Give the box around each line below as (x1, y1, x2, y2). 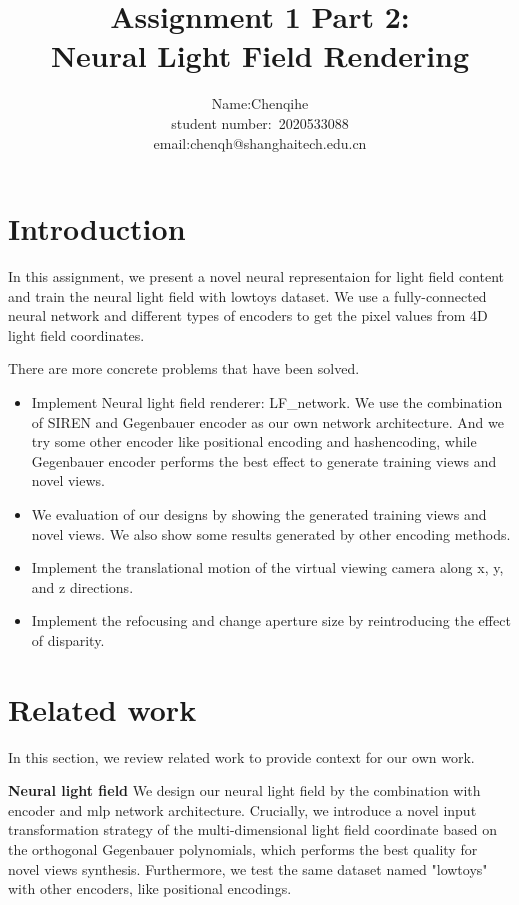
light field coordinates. (8, 324, 145, 345)
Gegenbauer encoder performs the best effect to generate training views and (31, 450, 497, 471)
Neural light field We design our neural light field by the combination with (8, 780, 481, 801)
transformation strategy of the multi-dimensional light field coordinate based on (8, 819, 497, 840)
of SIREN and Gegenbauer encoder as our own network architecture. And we (31, 411, 504, 432)
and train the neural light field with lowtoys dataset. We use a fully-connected (8, 285, 487, 306)
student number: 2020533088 (171, 112, 349, 133)
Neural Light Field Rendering (50, 35, 470, 76)
